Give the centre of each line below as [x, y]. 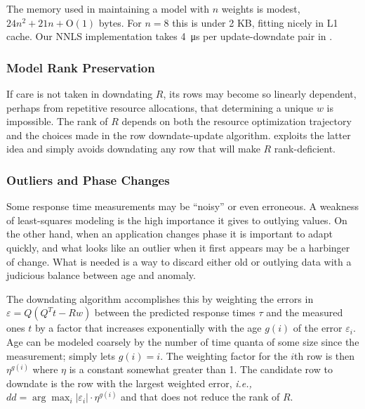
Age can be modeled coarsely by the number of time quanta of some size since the [183, 341]
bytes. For [120, 22]
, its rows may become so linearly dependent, [260, 93]
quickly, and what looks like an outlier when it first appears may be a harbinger [178, 247]
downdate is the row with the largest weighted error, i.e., [129, 383]
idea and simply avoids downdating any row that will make [133, 149]
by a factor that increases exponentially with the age [148, 328]
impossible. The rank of [57, 121]
